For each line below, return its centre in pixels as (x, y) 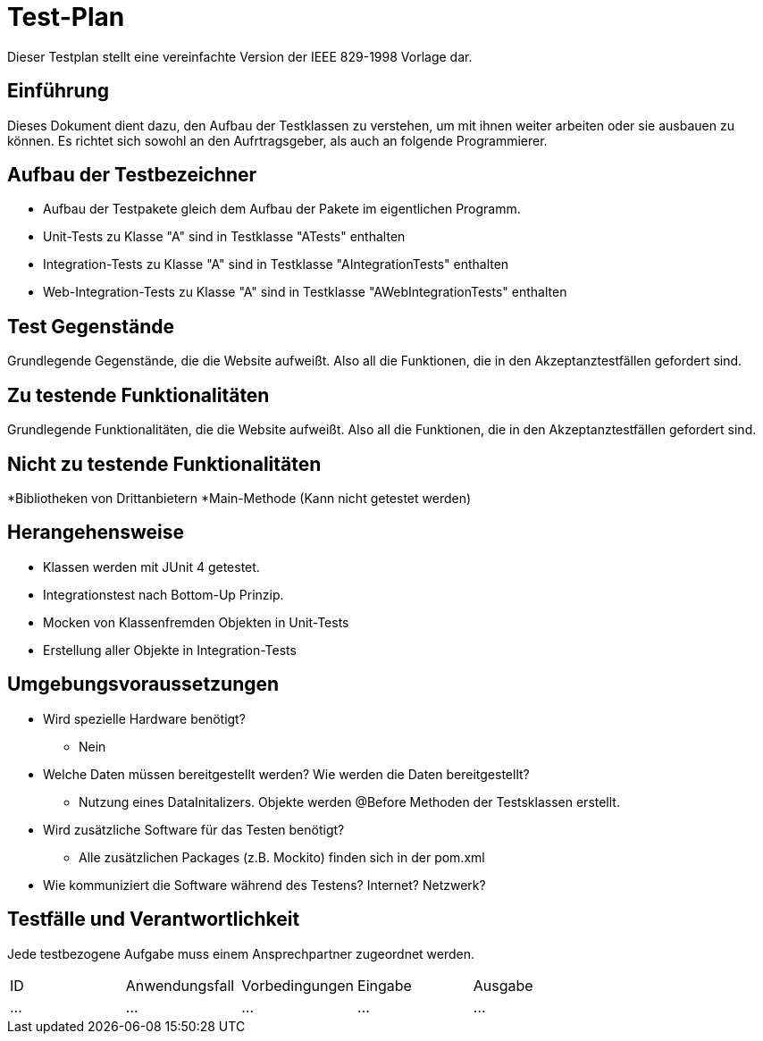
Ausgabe (503, 985)
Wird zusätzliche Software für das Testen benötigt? (194, 829)
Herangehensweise (96, 533)
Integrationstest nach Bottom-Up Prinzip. (163, 594)
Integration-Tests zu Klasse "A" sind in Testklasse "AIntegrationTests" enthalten (276, 264)
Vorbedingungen (298, 985)
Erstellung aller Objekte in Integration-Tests (170, 650)
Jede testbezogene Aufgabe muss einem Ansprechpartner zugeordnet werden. (241, 953)
